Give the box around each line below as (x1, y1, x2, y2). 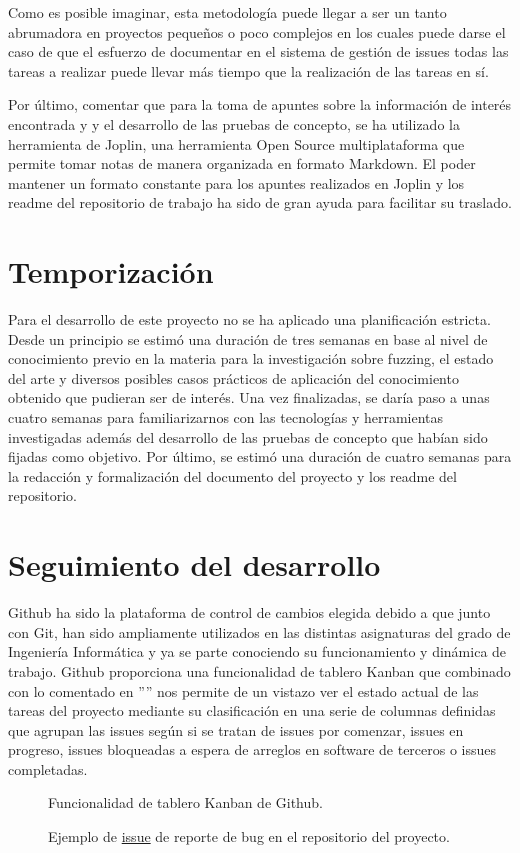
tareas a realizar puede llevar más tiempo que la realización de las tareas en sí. (8, 60, 489, 81)
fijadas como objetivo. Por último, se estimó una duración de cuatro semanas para (8, 446, 512, 467)
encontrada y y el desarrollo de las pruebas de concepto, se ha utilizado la (8, 113, 460, 134)
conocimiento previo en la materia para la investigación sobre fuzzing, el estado (8, 348, 494, 369)
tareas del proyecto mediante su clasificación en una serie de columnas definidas (8, 700, 496, 721)
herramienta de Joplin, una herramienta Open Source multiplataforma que (8, 133, 465, 154)
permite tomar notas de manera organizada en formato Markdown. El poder (8, 153, 476, 174)
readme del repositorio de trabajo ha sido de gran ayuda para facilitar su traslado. (8, 192, 512, 213)
